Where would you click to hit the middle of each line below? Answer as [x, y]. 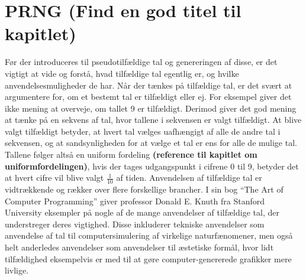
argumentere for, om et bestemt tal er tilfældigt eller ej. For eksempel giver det [148, 97]
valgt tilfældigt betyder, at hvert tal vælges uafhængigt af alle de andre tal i [143, 131]
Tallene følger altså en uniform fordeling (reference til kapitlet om [131, 154]
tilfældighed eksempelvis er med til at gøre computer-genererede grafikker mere [148, 258]
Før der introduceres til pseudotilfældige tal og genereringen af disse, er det [141, 62]
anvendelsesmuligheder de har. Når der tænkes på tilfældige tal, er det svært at [149, 85]
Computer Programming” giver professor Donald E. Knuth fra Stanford [135, 201]
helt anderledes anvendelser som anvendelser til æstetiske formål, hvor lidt [139, 247]
